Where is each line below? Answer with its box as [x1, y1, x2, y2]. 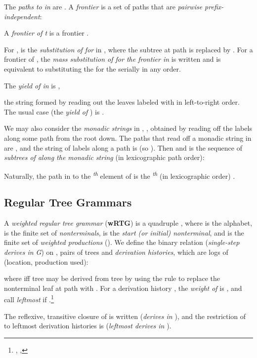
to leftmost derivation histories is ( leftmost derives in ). [4, 320, 171, 331]
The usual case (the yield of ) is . [4, 106, 104, 117]
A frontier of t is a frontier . [4, 28, 89, 38]
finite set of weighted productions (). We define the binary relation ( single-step [4, 237, 240, 247]
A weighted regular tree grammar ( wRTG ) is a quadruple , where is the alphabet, [4, 218, 253, 228]
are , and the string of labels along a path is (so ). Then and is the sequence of [4, 142, 242, 153]
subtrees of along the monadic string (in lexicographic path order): [4, 152, 205, 162]
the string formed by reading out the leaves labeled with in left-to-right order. [4, 97, 240, 107]
